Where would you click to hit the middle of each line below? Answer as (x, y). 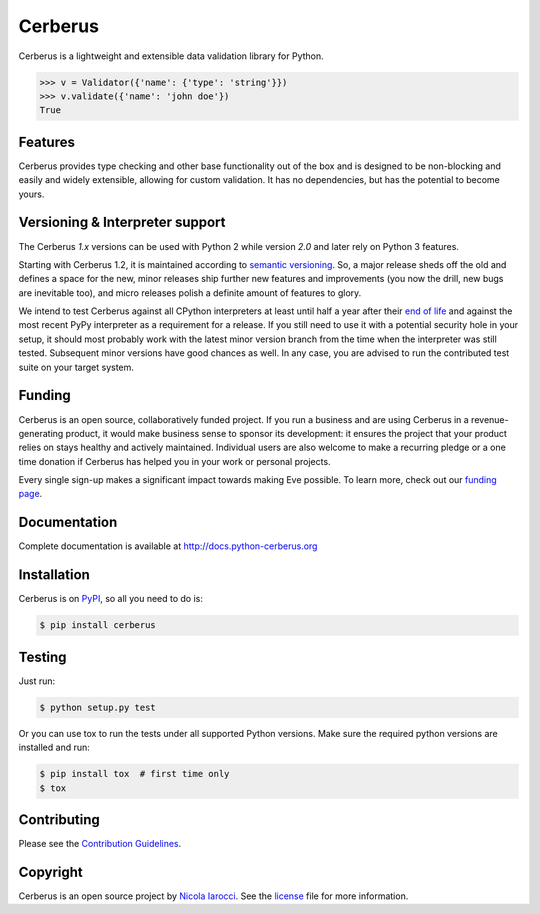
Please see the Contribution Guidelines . (100, 844)
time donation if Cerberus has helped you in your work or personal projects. (174, 461)
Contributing (59, 819)
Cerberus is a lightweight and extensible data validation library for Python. (171, 56)
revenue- (489, 419)
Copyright (51, 871)
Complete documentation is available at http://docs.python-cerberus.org (168, 546)
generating (41, 433)
